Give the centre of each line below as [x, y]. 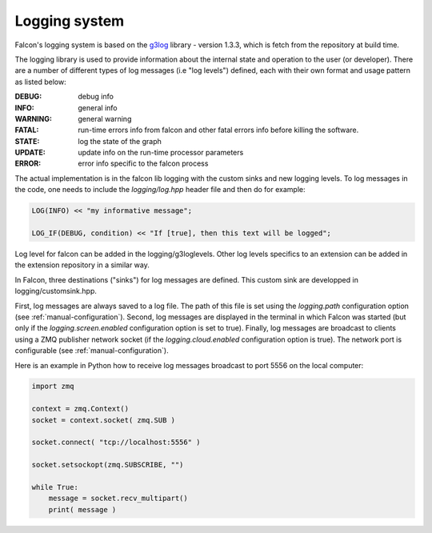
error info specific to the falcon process [143, 163]
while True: [55, 487]
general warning [105, 118]
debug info [96, 97]
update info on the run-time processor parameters [161, 153]
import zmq [53, 387]
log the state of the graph [120, 141]
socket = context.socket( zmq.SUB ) [104, 420]
